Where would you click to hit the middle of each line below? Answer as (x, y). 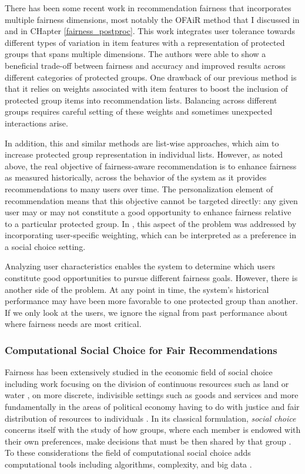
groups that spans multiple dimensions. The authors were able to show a (135, 54)
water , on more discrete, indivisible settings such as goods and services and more (152, 395)
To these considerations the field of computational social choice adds (128, 453)
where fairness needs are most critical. (73, 324)
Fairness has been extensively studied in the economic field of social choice (139, 372)
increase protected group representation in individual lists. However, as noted (144, 154)
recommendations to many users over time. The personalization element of (139, 188)
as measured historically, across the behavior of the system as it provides (136, 177)
